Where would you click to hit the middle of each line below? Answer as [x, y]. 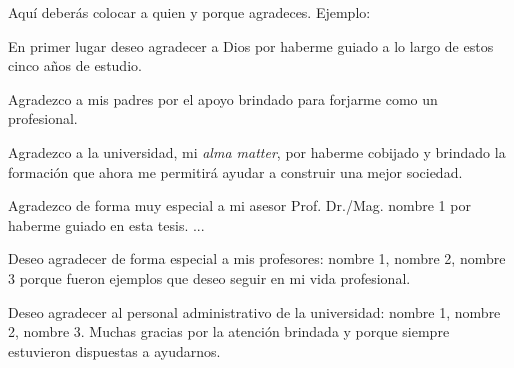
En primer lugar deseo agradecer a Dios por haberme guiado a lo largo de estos [251, 45]
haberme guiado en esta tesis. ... [106, 224]
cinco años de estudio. [75, 65]
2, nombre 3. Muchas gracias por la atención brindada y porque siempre [229, 331]
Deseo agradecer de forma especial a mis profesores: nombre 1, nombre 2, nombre [257, 258]
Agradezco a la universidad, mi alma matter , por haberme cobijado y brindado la [257, 151]
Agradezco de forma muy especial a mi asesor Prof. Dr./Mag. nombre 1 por [239, 205]
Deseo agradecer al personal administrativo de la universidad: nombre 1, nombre [254, 311]
